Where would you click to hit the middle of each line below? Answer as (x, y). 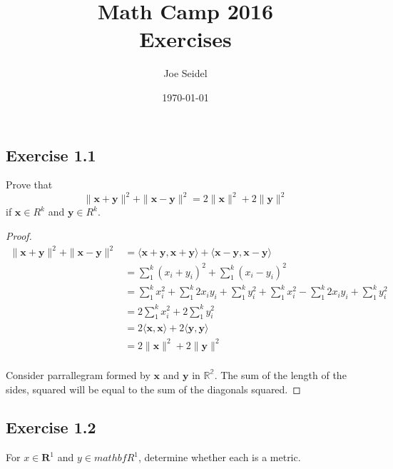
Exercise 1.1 (51, 155)
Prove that (29, 185)
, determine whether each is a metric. (219, 457)
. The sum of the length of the (280, 374)
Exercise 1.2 (51, 427)
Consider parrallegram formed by (78, 374)
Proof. (19, 236)
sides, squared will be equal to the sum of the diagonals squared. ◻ (153, 389)
